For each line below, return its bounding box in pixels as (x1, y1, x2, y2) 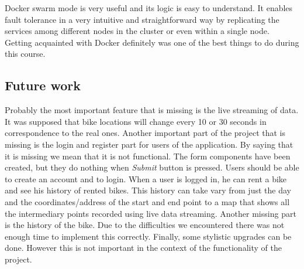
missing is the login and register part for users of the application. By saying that (5, 138, 293, 150)
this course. (5, 47, 46, 60)
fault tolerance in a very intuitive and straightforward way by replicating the (5, 13, 279, 25)
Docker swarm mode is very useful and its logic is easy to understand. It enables (5, 2, 293, 13)
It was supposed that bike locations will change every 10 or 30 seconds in (5, 115, 267, 127)
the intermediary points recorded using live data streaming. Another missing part (5, 207, 296, 219)
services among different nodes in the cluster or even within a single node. (5, 25, 270, 37)
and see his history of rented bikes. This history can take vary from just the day (5, 184, 291, 196)
